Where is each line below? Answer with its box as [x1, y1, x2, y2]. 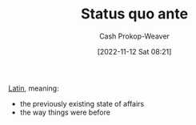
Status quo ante [80, 5, 189, 23]
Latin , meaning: [8, 83, 59, 93]
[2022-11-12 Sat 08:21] [97, 46, 172, 56]
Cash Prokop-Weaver [98, 31, 170, 41]
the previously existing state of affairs [19, 99, 145, 108]
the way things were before [19, 107, 110, 117]
